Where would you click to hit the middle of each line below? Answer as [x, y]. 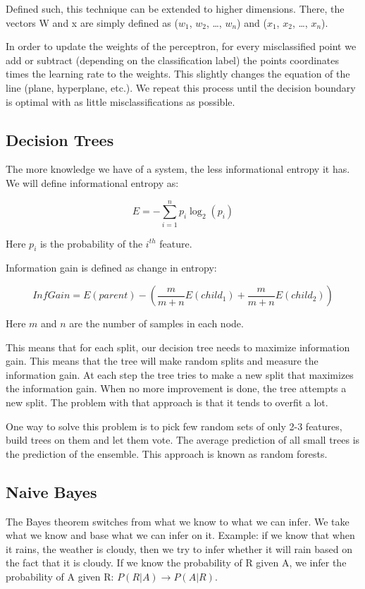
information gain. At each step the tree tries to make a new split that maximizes [180, 374]
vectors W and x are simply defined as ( [92, 22]
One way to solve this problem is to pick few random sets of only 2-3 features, [174, 426]
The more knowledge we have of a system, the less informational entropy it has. [178, 169]
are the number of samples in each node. [156, 323]
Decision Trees [60, 139]
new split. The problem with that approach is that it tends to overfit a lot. [167, 402]
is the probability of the [91, 243]
